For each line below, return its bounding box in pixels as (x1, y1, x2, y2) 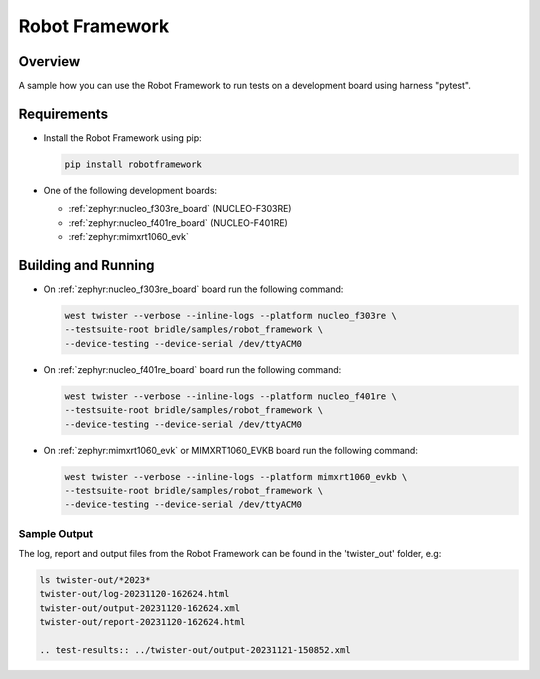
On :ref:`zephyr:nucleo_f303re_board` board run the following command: (43, 283, 344, 295)
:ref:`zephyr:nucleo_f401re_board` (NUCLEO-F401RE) (68, 216, 289, 229)
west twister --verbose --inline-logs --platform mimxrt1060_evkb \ (64, 471, 408, 482)
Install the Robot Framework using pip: (43, 131, 202, 144)
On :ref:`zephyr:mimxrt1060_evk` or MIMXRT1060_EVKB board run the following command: (43, 444, 419, 456)
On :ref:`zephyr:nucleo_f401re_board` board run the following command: (43, 363, 342, 375)
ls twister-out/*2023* (39, 575, 151, 585)
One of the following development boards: (43, 184, 218, 196)
